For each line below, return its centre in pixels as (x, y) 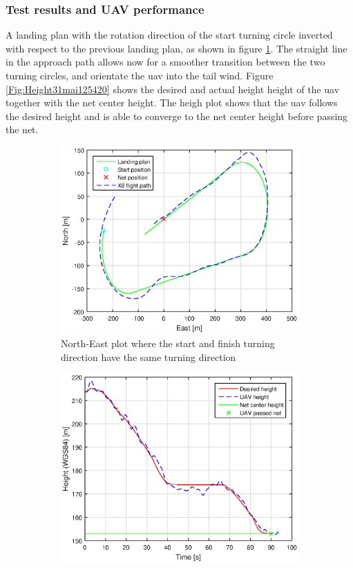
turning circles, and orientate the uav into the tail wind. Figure (140, 75)
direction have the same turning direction (149, 356)
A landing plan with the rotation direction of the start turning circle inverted (169, 35)
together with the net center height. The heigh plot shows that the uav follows (172, 102)
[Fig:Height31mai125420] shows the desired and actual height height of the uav (173, 89)
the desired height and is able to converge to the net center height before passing (177, 116)
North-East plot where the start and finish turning (168, 343)
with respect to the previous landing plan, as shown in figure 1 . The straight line (176, 48)
